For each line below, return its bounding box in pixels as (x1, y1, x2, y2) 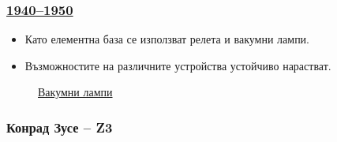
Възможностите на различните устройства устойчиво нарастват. (24, 57, 331, 73)
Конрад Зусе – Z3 (6, 117, 113, 136)
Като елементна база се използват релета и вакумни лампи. (24, 31, 310, 47)
